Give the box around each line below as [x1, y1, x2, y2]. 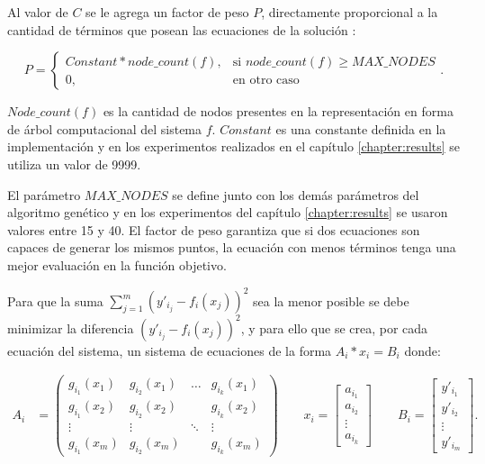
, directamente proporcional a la [261, 3, 438, 21]
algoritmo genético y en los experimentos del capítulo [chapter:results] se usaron [7, 203, 448, 222]
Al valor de [7, 3, 68, 21]
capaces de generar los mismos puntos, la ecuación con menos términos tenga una [7, 238, 456, 257]
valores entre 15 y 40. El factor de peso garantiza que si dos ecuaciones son [7, 220, 420, 239]
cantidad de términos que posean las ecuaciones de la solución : [7, 20, 356, 39]
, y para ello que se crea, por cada [240, 318, 428, 337]
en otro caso [232, 73, 300, 86]
